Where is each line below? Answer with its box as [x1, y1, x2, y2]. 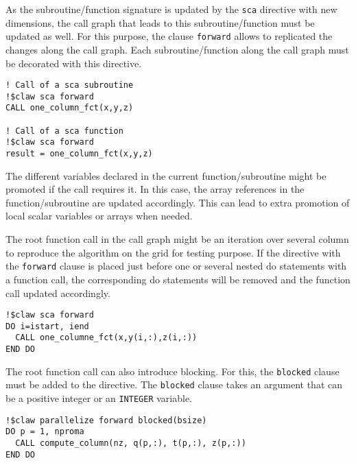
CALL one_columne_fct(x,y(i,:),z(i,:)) [15, 333, 198, 343]
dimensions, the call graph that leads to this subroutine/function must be [5, 15, 315, 29]
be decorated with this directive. [5, 56, 142, 70]
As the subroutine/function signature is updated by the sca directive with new [5, 2, 337, 16]
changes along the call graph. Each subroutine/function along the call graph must [5, 42, 349, 56]
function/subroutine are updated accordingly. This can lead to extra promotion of [5, 195, 350, 209]
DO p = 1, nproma [5, 427, 84, 437]
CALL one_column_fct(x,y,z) [5, 103, 134, 113]
